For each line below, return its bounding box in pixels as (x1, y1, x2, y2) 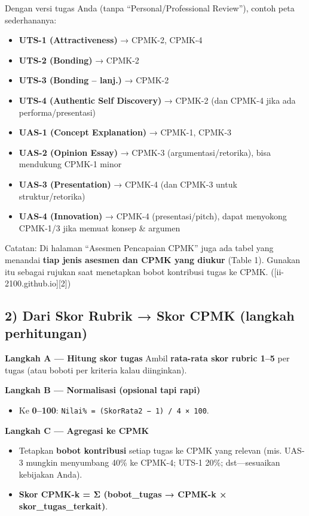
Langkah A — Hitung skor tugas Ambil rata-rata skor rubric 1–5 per (5, 352, 290, 364)
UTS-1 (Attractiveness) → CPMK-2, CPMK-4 (19, 34, 203, 46)
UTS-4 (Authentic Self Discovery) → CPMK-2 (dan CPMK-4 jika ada (19, 93, 296, 106)
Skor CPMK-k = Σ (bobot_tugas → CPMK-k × (19, 488, 227, 500)
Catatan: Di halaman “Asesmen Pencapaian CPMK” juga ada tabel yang (5, 242, 274, 254)
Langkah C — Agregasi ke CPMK (5, 424, 149, 436)
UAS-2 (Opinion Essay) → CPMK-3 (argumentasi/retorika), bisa (19, 146, 271, 158)
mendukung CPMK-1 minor (19, 158, 122, 170)
